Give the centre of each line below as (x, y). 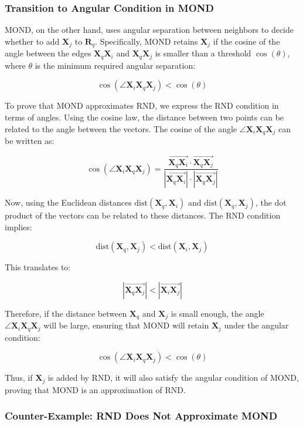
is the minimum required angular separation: (115, 65)
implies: (18, 227)
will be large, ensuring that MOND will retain (126, 325)
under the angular (256, 325)
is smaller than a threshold (203, 53)
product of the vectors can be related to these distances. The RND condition (143, 215)
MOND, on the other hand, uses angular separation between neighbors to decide (149, 30)
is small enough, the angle (217, 313)
